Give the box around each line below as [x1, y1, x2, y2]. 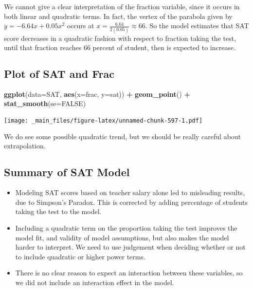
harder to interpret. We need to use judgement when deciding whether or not [15, 242, 246, 252]
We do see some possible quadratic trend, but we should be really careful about [4, 131, 241, 141]
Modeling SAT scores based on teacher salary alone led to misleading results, [15, 187, 245, 198]
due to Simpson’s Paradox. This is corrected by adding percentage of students [15, 197, 248, 207]
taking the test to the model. [15, 206, 102, 217]
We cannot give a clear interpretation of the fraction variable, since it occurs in [4, 1, 240, 11]
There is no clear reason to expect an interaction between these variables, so [15, 268, 243, 278]
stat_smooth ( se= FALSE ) [4, 98, 86, 108]
